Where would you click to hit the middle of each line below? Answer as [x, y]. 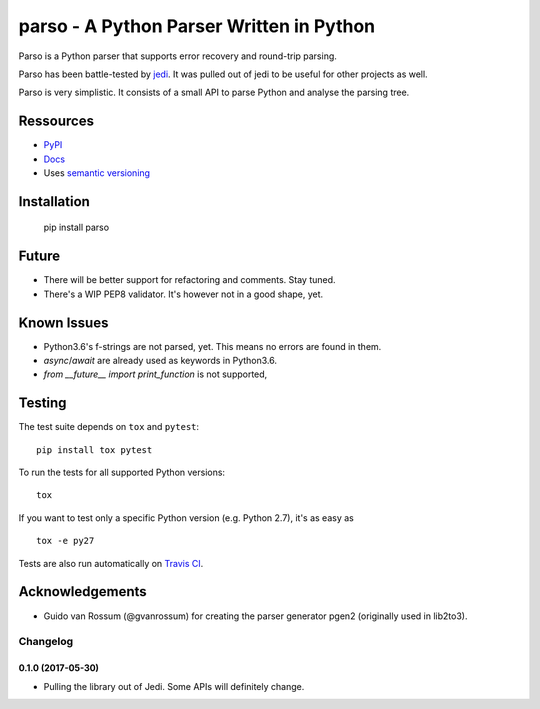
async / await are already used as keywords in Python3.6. [160, 361]
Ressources [56, 121]
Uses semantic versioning [96, 173]
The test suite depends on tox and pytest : [109, 427]
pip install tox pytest [94, 449]
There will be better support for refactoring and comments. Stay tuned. [189, 280]
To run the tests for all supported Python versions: [121, 472]
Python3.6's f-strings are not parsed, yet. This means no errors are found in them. [212, 346]
